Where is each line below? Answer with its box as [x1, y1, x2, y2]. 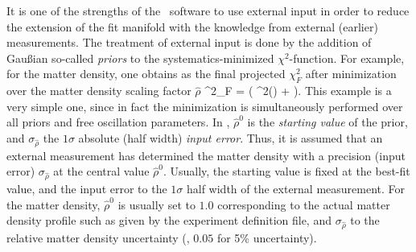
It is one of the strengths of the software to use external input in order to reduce [6, 2, 410, 19]
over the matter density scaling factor [6, 82, 192, 99]
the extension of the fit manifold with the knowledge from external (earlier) [6, 18, 378, 35]
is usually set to [117, 196, 196, 213]
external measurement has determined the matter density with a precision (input [6, 147, 406, 163]
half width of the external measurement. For [186, 180, 406, 197]
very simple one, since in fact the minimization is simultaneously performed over [6, 97, 403, 114]
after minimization [305, 65, 397, 82]
